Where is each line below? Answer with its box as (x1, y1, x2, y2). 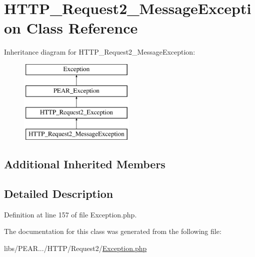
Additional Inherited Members (4, 156, 165, 172)
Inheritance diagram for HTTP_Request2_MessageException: (4, 47, 195, 57)
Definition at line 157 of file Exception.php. (4, 209, 137, 219)
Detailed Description (4, 185, 113, 201)
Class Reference (26, 18, 138, 38)
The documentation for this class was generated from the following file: (4, 226, 221, 236)
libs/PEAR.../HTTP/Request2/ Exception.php (4, 242, 147, 253)
